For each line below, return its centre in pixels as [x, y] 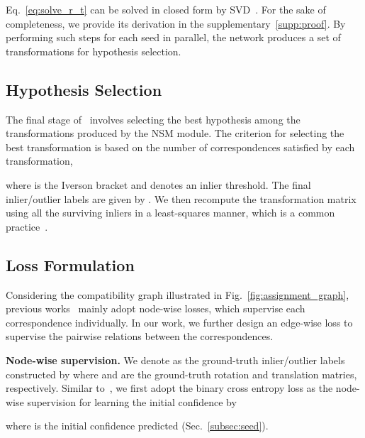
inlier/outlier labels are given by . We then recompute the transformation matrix [181, 198]
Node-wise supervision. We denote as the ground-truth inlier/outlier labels [175, 360]
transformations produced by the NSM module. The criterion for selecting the [175, 133]
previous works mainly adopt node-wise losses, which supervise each [156, 308]
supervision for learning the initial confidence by [132, 401]
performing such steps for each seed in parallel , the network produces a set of [173, 37]
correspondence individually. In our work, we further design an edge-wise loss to [179, 322]
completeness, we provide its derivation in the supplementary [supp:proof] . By [176, 23]
